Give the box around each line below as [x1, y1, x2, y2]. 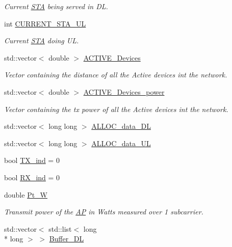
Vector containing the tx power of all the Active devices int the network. [4, 103, 228, 114]
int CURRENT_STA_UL [4, 18, 86, 29]
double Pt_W [4, 189, 47, 200]
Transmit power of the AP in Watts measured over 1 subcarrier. [4, 206, 203, 217]
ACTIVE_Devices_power [83, 86, 165, 97]
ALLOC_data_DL [91, 121, 151, 131]
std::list [48, 223, 72, 234]
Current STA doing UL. [4, 35, 79, 46]
